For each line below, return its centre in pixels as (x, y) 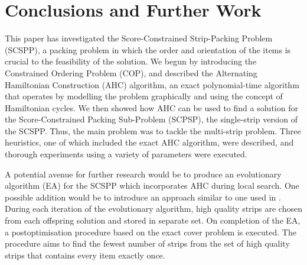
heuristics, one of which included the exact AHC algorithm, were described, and (149, 142)
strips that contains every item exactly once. (85, 255)
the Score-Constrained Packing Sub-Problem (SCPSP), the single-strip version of (151, 119)
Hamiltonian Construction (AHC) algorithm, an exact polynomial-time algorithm (152, 84)
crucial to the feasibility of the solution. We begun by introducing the (131, 61)
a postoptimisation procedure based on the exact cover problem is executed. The (151, 232)
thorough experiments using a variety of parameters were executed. (126, 154)
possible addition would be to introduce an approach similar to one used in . (143, 197)
